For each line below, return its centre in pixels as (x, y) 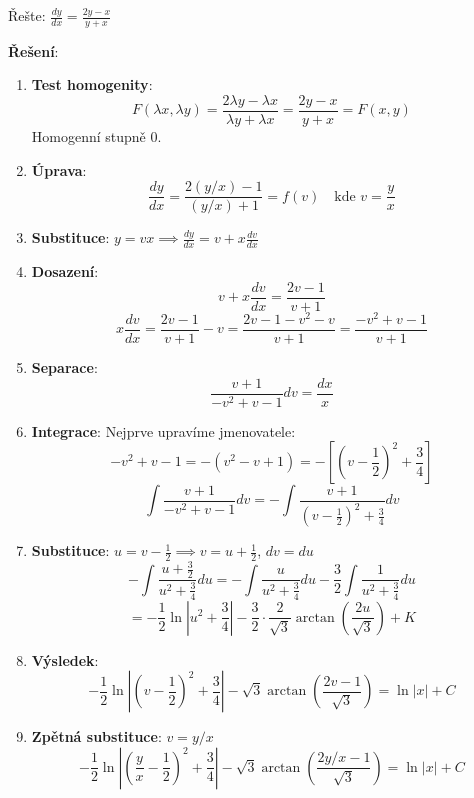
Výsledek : (65, 659)
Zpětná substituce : (96, 736)
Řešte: (27, 15)
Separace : (64, 366)
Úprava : (59, 169)
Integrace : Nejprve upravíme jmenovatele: (163, 430)
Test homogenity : (92, 84)
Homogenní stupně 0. (96, 136)
